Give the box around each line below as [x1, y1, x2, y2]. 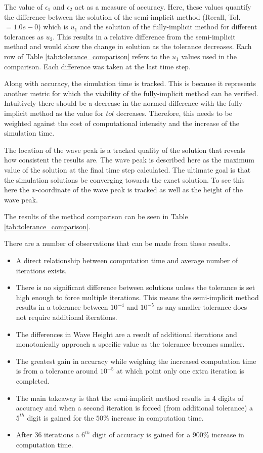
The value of [4, 2, 43, 12]
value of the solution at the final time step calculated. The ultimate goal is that [4, 164, 251, 175]
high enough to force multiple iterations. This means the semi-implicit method [16, 292, 259, 302]
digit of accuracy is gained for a [92, 429, 191, 440]
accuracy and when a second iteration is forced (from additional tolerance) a [16, 402, 253, 413]
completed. [16, 376, 50, 386]
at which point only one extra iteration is [116, 365, 244, 376]
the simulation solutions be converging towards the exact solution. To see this [4, 174, 245, 185]
